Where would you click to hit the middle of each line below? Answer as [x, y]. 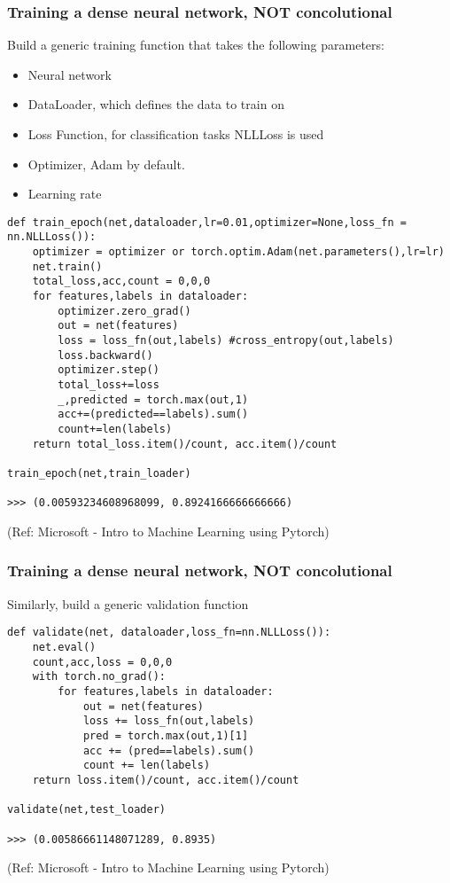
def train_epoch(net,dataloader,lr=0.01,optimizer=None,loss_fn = [207, 222]
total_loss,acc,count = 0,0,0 [121, 281]
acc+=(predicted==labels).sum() [153, 414]
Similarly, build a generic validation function [128, 603]
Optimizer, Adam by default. [106, 164]
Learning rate [65, 194]
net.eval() [64, 647]
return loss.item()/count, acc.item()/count [166, 780]
